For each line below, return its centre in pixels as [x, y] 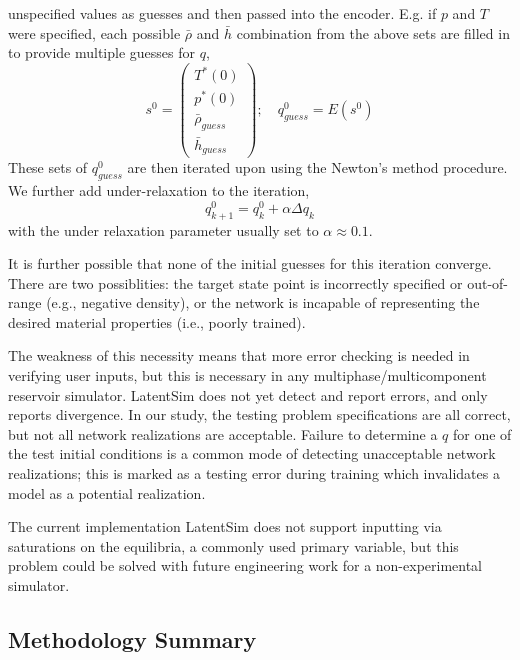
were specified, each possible [94, 32]
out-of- [487, 282]
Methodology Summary [132, 639]
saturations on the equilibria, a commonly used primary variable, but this [233, 545]
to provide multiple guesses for [101, 52]
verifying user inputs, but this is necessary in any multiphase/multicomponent [247, 375]
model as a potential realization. [107, 492]
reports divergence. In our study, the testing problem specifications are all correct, [259, 414]
